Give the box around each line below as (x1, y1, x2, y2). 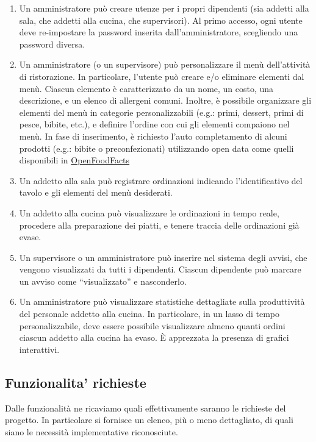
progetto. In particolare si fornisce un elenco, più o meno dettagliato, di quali (5, 413, 293, 426)
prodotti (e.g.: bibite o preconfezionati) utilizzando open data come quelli (19, 141, 294, 154)
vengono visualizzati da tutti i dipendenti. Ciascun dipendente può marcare (19, 263, 301, 276)
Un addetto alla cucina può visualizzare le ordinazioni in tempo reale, (19, 206, 279, 219)
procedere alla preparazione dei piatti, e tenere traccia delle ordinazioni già (19, 218, 300, 231)
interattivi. (19, 343, 60, 355)
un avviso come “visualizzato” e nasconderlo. (19, 274, 187, 287)
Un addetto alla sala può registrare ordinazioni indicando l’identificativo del (19, 174, 303, 187)
